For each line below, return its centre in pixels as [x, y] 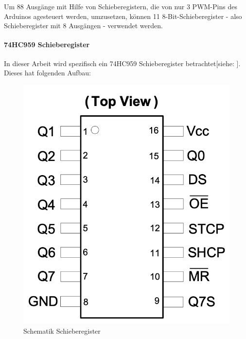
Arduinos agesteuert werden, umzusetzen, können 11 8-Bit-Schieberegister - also [123, 16]
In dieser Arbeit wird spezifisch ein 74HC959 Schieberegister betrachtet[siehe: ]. [122, 63]
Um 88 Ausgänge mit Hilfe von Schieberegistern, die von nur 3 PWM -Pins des [121, 6]
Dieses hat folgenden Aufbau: [47, 73]
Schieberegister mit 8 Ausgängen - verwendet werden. [83, 26]
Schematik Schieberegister [62, 330]
